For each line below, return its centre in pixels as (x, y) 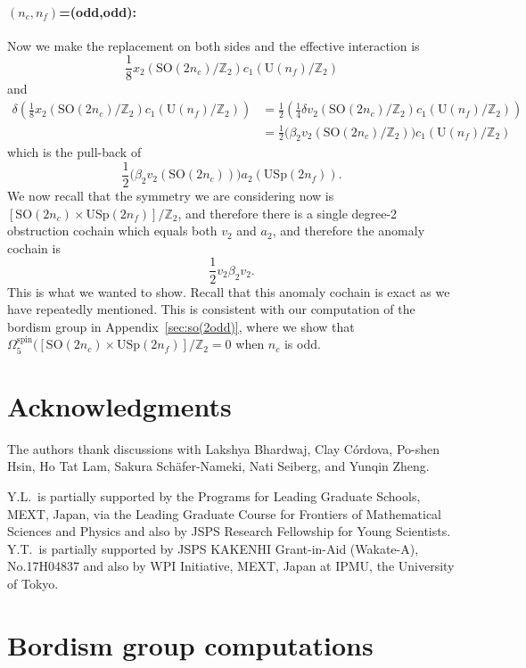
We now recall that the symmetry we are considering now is (171, 196)
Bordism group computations (190, 644)
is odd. (302, 344)
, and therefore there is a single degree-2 (288, 213)
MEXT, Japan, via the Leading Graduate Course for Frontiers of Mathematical (224, 513)
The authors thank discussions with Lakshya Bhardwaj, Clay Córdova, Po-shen (224, 448)
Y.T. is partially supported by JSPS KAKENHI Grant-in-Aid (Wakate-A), (213, 548)
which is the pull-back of (74, 152)
